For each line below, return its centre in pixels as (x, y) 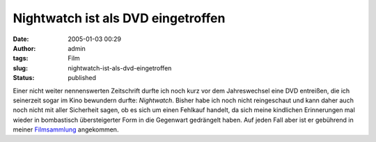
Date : (21, 39)
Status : (24, 78)
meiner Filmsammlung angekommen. (66, 129)
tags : (21, 58)
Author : (24, 48)
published (82, 78)
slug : (20, 68)
